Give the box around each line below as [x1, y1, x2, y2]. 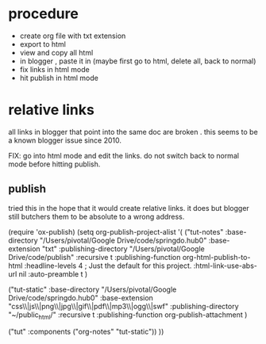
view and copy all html [19, 48, 94, 57]
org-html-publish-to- [182, 252, 251, 262]
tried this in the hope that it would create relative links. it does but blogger [8, 203, 250, 212]
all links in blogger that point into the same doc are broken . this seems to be [8, 127, 258, 136]
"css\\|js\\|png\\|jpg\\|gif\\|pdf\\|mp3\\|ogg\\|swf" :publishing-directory [8, 301, 240, 311]
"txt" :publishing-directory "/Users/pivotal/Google [42, 243, 205, 254]
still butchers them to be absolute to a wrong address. [8, 212, 185, 221]
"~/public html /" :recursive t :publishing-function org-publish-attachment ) [8, 310, 248, 321]
